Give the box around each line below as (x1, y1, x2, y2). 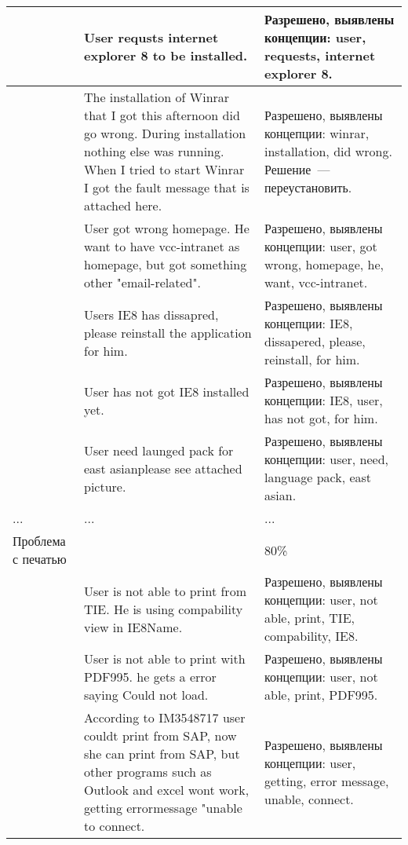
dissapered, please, (264, 332, 366, 350)
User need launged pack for (83, 441, 234, 459)
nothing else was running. (83, 142, 224, 160)
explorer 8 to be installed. (83, 46, 248, 64)
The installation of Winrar (83, 88, 230, 106)
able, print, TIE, (264, 609, 355, 627)
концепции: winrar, (264, 124, 370, 142)
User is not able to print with (83, 649, 246, 668)
